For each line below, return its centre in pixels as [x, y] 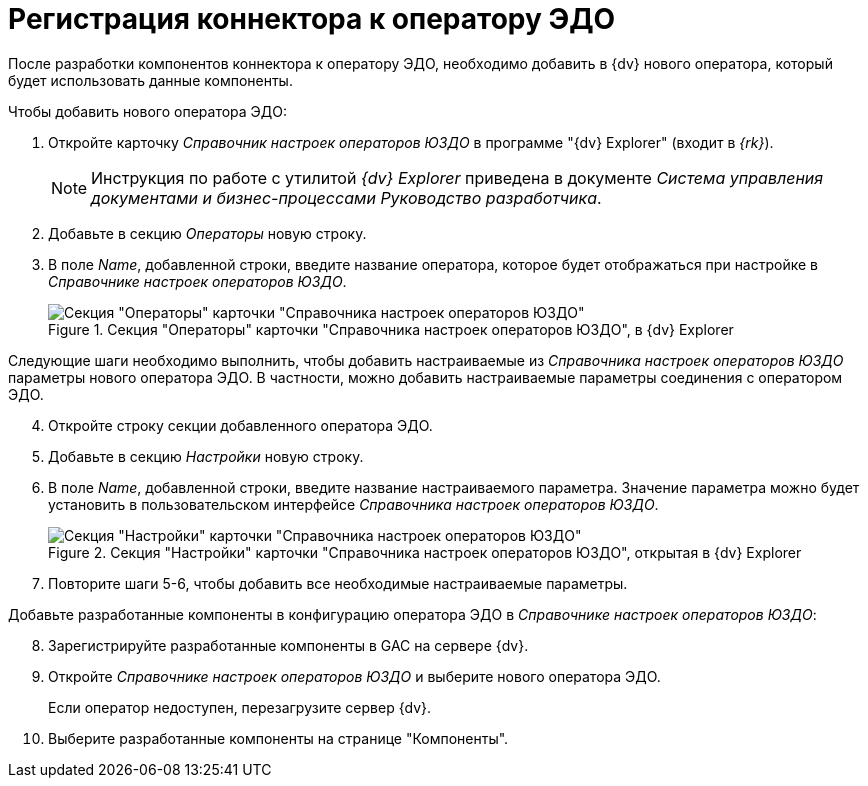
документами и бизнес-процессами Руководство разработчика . [346, 197]
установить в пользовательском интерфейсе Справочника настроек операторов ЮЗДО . [353, 504]
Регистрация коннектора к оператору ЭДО [312, 19]
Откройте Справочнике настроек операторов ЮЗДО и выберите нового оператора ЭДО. [354, 676]
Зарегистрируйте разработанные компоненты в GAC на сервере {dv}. [288, 645]
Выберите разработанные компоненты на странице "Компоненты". [278, 738]
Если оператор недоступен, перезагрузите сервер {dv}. [240, 707]
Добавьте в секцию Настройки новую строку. [206, 456]
